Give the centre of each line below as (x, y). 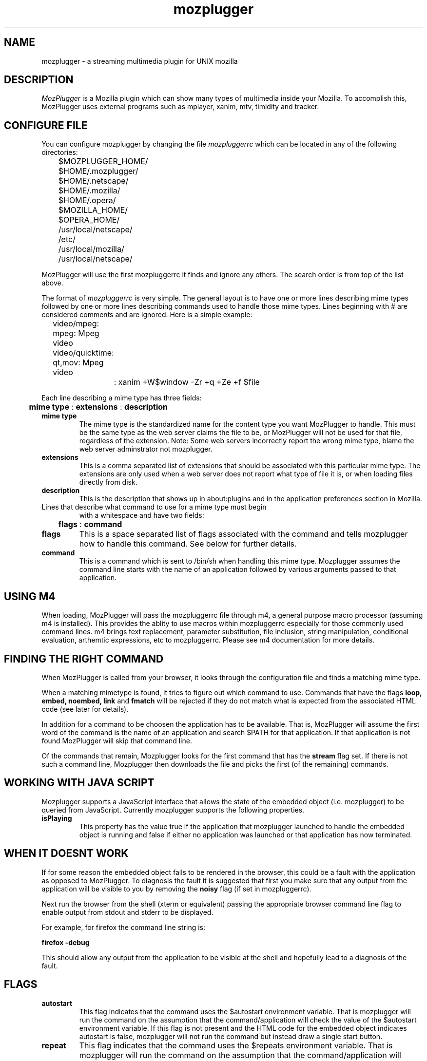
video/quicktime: (83, 353)
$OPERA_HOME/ (89, 220)
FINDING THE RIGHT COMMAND (84, 659)
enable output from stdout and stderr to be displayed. (127, 912)
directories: (60, 152)
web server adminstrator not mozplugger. (146, 449)
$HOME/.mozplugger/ (98, 171)
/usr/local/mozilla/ (91, 249)
